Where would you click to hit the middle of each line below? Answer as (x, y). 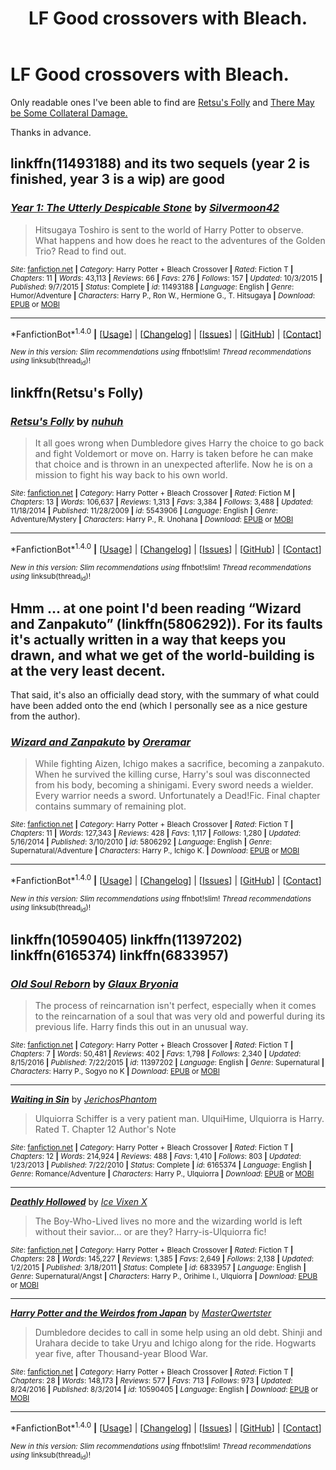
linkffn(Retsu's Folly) (77, 393)
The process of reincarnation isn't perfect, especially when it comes (175, 1006)
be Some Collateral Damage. (69, 113)
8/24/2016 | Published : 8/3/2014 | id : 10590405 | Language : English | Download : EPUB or (164, 1390)
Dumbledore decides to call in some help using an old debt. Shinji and (178, 1333)
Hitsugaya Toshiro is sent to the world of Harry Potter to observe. (169, 229)
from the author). (45, 716)
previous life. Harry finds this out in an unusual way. (141, 1027)
